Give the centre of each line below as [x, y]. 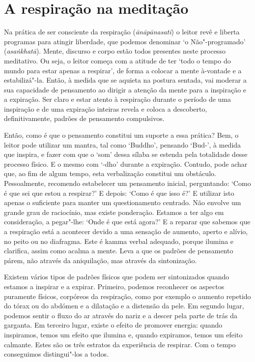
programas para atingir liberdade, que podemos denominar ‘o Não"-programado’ [125, 41]
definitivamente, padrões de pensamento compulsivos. [84, 118]
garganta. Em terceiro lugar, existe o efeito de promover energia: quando [113, 325]
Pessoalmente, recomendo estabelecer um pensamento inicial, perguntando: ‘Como [127, 183]
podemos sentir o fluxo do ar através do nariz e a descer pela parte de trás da [121, 315]
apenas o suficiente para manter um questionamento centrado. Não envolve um [123, 202]
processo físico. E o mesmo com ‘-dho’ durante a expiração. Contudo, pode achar [126, 164]
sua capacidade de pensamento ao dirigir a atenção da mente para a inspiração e [125, 89]
